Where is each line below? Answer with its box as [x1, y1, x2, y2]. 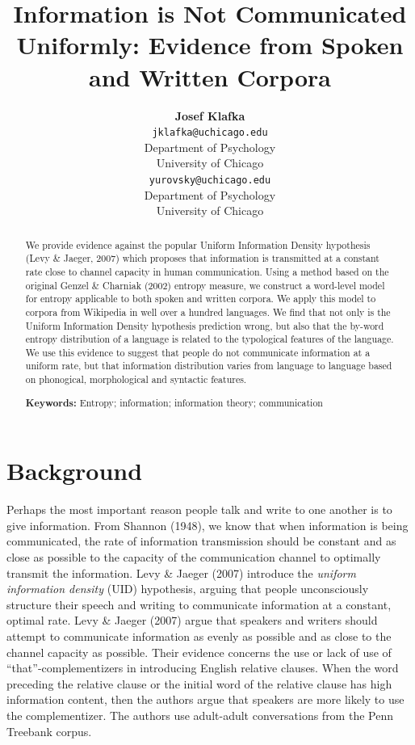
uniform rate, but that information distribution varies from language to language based [25, 359, 392, 372]
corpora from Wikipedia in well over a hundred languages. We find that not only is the [25, 305, 391, 318]
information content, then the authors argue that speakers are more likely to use [6, 691, 405, 708]
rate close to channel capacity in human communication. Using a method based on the [25, 264, 389, 278]
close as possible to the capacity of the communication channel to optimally [6, 549, 381, 566]
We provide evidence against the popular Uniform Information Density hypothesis [25, 238, 371, 251]
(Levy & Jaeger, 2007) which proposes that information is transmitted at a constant [25, 251, 379, 265]
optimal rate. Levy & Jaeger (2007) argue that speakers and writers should [6, 612, 378, 629]
